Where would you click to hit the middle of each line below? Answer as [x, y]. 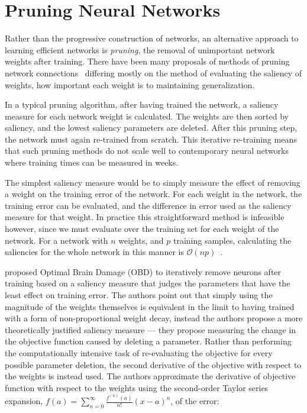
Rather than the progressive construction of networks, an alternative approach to [152, 38]
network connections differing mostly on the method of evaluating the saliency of [153, 72]
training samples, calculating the [232, 240]
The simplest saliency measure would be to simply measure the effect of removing [153, 182]
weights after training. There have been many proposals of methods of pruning [147, 61]
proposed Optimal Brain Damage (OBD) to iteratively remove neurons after [143, 271]
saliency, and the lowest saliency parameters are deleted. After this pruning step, [151, 128]
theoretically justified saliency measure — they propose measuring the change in [151, 329]
